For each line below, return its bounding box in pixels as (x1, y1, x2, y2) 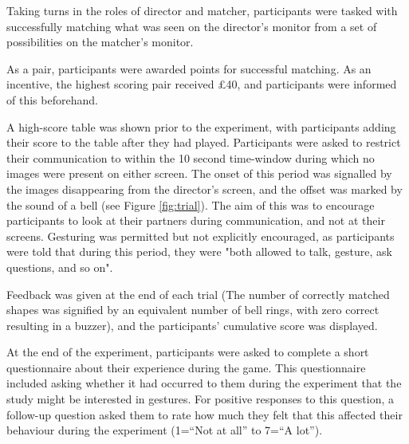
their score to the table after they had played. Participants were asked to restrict (6, 134, 401, 151)
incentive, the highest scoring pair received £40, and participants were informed (6, 76, 397, 92)
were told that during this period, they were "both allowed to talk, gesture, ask (6, 243, 393, 260)
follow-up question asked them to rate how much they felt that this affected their (6, 406, 403, 422)
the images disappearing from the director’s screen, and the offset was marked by (6, 180, 403, 197)
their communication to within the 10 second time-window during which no (6, 149, 375, 166)
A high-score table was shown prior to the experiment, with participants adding (6, 118, 396, 135)
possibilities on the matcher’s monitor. (6, 33, 194, 50)
